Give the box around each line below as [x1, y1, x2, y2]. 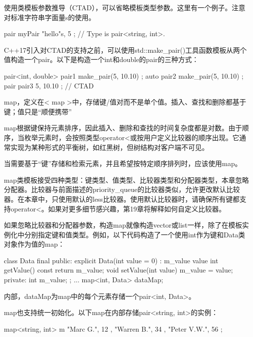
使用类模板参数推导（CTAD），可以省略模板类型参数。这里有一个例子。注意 [4, 2, 246, 12]
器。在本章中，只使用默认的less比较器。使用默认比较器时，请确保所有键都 [4, 193, 240, 204]
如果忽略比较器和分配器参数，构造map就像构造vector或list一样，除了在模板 [4, 220, 242, 230]
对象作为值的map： [4, 239, 65, 249]
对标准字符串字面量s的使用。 [4, 12, 96, 22]
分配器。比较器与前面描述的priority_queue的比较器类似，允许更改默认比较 [4, 184, 240, 194]
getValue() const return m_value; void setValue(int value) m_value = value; [4, 265, 233, 275]
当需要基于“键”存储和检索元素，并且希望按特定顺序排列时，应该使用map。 [4, 158, 242, 168]
